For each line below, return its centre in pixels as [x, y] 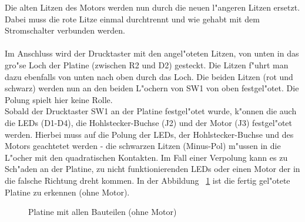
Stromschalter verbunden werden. [65, 30]
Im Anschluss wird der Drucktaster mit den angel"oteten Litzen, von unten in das [152, 53]
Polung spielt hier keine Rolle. [59, 99]
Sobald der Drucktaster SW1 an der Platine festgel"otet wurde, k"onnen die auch [151, 111]
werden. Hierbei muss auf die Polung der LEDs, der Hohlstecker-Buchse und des [149, 134]
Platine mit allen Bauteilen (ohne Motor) [103, 212]
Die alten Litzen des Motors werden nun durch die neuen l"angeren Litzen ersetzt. [152, 7]
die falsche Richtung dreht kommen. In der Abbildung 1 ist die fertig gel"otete [148, 180]
